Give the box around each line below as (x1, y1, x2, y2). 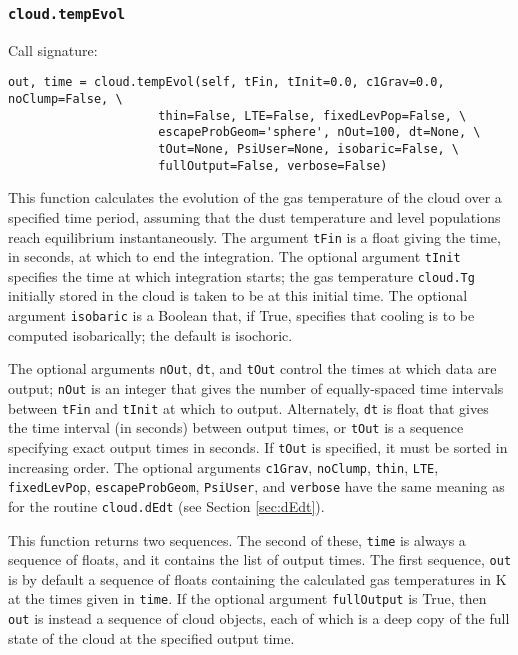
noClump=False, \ (8, 92, 123, 107)
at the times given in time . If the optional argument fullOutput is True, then (8, 588, 487, 609)
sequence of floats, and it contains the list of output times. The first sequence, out (8, 549, 512, 570)
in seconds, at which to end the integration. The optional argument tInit (8, 246, 461, 267)
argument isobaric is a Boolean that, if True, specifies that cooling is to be (8, 305, 475, 326)
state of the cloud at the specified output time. (8, 627, 295, 648)
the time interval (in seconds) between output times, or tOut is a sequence (8, 417, 464, 438)
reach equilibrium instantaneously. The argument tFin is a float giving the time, (8, 226, 501, 247)
